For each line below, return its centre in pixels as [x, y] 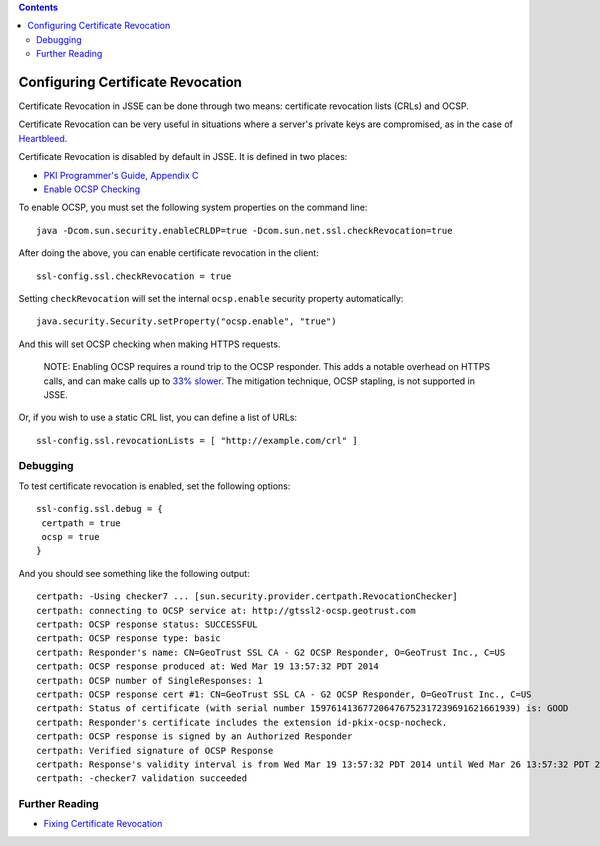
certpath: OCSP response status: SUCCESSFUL [147, 624]
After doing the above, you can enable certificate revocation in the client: [168, 253]
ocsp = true [70, 537]
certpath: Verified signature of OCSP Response [155, 750]
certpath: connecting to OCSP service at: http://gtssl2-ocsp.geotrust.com [226, 610]
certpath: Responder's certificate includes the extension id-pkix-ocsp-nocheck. [242, 722]
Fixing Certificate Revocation [103, 824]
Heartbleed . [43, 138]
